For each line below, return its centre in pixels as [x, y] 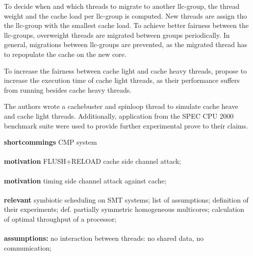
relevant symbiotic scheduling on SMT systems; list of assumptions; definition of [126, 199]
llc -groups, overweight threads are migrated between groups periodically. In [117, 35]
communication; [28, 247]
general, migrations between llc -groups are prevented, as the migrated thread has [126, 44]
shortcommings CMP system [51, 142]
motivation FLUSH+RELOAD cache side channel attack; [93, 161]
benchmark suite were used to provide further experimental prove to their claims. [126, 125]
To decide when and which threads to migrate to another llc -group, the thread [122, 6]
